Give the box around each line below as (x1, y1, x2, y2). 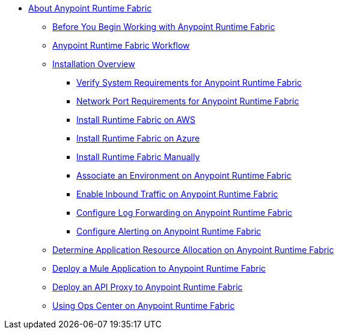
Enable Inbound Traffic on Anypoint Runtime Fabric (76, 189, 278, 199)
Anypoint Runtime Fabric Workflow (52, 40, 190, 50)
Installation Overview (52, 59, 135, 69)
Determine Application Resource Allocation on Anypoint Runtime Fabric (52, 245, 334, 255)
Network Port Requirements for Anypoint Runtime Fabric (76, 96, 299, 106)
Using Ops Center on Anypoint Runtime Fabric (52, 300, 235, 311)
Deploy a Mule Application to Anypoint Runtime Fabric (52, 263, 266, 273)
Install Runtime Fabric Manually (76, 152, 200, 162)
